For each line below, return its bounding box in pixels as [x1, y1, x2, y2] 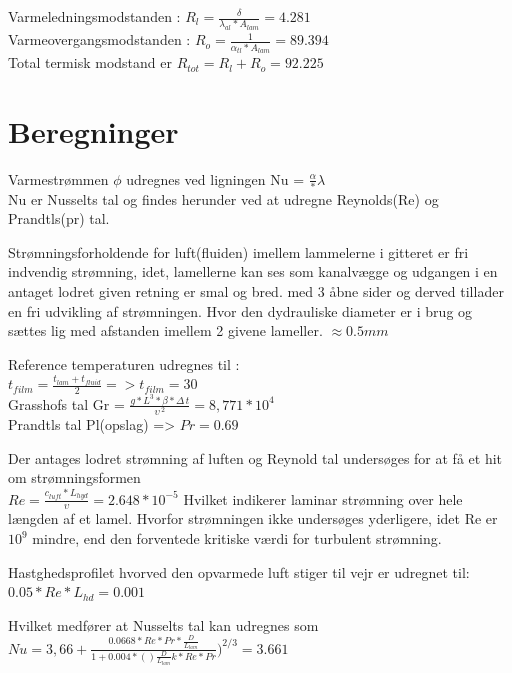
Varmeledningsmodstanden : [8, 6, 181, 26]
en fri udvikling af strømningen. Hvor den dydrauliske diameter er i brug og [8, 300, 473, 321]
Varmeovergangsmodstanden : [8, 29, 191, 50]
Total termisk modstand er [8, 52, 172, 73]
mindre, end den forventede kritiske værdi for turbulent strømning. [32, 528, 442, 549]
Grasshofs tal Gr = [8, 393, 125, 414]
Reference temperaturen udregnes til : [8, 353, 240, 374]
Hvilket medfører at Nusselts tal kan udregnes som [8, 614, 319, 635]
